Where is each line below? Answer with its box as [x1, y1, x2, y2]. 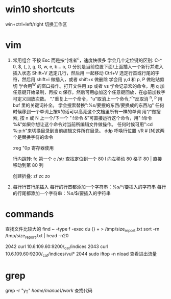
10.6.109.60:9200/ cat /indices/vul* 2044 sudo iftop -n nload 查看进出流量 [5, 251, 157, 258]
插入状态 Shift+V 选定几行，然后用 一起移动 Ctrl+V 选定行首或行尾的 [12, 70, 156, 76]
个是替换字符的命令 [12, 134, 54, 140]
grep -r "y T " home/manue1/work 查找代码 [5, 287, 93, 294]
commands [5, 208, 54, 220]
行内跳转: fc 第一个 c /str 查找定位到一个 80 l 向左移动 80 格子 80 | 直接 [12, 156, 162, 162]
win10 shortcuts [5, 4, 75, 15]
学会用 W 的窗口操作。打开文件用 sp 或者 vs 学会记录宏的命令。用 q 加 [18, 82, 165, 89]
